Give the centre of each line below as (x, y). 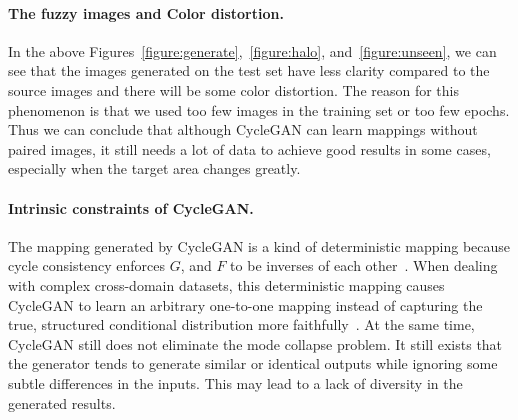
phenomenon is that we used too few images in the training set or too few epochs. (259, 109)
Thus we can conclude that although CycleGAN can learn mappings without (243, 129)
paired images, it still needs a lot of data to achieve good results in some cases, (249, 148)
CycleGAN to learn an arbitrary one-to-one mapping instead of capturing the (245, 304)
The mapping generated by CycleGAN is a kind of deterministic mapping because (259, 245)
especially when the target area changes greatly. (154, 168)
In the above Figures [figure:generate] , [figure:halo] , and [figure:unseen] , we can (252, 50)
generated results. (62, 402)
